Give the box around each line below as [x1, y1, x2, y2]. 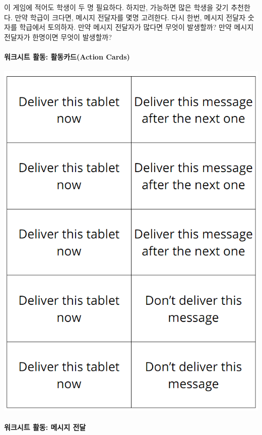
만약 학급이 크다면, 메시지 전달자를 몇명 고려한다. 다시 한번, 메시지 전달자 [15, 12, 246, 22]
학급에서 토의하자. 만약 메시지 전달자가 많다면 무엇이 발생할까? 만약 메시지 [19, 22, 254, 32]
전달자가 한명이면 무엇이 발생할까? [4, 31, 112, 42]
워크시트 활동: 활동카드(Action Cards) [4, 51, 130, 62]
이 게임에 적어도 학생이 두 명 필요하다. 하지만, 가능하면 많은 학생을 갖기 [4, 2, 229, 12]
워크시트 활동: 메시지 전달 [4, 421, 86, 432]
